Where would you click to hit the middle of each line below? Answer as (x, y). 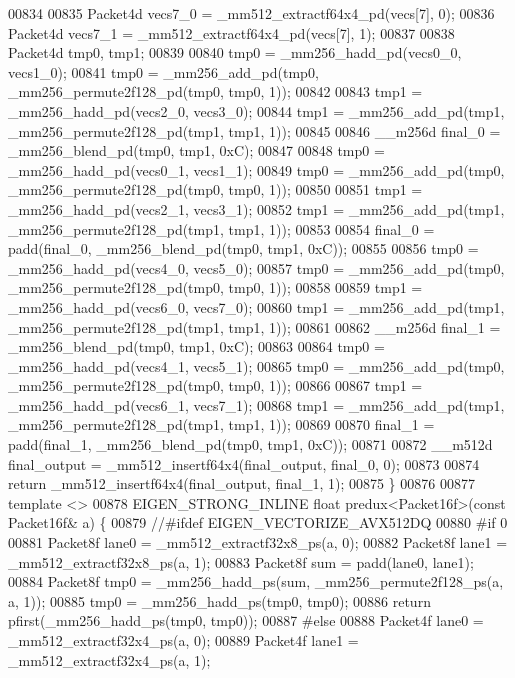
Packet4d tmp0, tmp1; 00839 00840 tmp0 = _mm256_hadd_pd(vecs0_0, (235, 52)
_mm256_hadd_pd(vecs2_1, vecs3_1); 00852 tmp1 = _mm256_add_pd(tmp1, (256, 208)
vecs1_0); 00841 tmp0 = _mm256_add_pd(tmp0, (163, 71)
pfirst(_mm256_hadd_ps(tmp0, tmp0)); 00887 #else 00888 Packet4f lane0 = (246, 620)
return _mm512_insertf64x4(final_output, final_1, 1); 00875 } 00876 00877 (241, 483)
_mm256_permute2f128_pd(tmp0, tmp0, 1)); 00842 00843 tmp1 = (215, 91)
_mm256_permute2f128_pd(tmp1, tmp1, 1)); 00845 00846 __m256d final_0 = (254, 130)
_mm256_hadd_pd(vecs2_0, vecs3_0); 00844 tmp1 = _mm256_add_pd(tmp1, (256, 110)
